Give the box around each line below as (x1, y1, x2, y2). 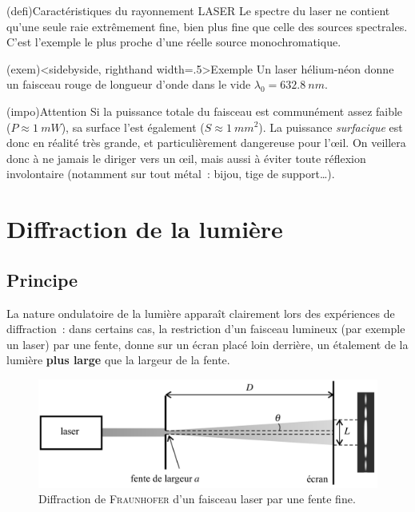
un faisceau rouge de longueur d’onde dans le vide (6, 76, 251, 93)
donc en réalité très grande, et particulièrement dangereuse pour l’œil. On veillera (6, 134, 406, 151)
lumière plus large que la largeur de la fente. (6, 351, 230, 368)
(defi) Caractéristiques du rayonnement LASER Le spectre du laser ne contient (6, 2, 390, 18)
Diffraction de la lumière (6, 212, 283, 245)
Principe (6, 267, 78, 292)
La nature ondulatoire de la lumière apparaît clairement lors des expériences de (6, 304, 395, 321)
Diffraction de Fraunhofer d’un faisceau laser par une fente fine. (38, 490, 356, 507)
